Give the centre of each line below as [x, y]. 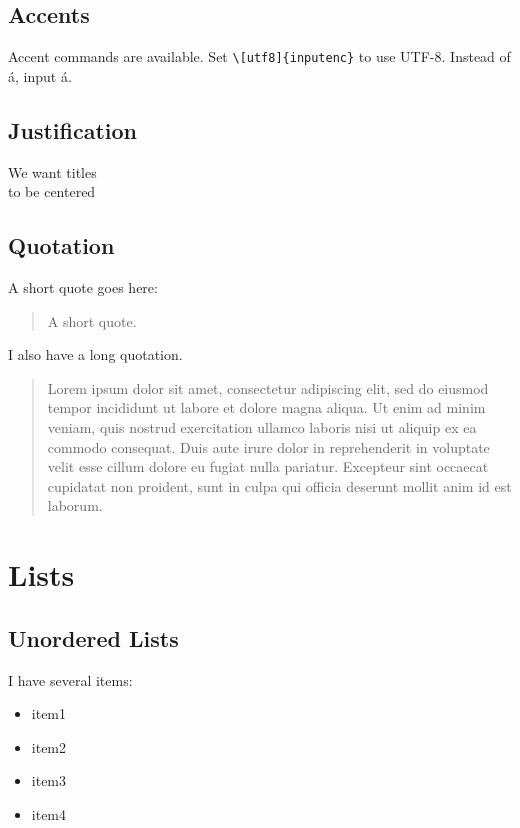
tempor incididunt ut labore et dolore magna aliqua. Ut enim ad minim [266, 407]
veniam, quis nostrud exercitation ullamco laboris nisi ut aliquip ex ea [262, 427]
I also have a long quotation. [95, 354]
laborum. [75, 505]
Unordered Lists [93, 637]
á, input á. [40, 75]
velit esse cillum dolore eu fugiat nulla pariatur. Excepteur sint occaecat [268, 466]
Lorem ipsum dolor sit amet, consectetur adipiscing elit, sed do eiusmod [268, 387]
